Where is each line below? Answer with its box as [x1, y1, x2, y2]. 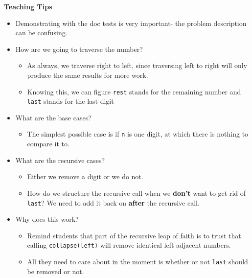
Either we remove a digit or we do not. [27, 171, 143, 182]
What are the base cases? [15, 112, 92, 122]
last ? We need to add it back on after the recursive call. [27, 197, 200, 208]
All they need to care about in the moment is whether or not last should [27, 256, 248, 266]
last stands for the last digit [27, 96, 114, 106]
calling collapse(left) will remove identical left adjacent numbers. [27, 240, 231, 250]
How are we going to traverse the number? [15, 44, 143, 54]
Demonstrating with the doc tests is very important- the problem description [15, 18, 247, 28]
